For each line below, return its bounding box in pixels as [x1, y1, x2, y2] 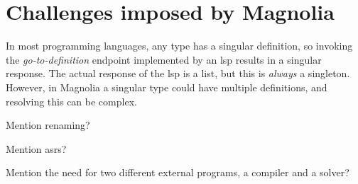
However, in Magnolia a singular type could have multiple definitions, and [6, 79, 327, 94]
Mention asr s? [6, 141, 67, 156]
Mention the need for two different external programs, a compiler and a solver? [6, 165, 349, 180]
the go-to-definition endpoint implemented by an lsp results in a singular [6, 52, 322, 67]
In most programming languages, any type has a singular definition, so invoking [6, 38, 353, 53]
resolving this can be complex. [6, 93, 137, 108]
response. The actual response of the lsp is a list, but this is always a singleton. [6, 66, 350, 81]
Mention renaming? [6, 117, 90, 132]
